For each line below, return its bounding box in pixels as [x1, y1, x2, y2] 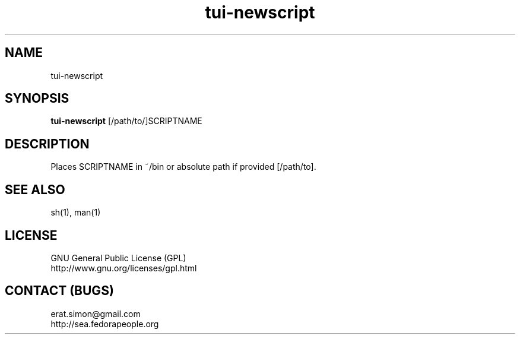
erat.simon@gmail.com [50, 308, 141, 319]
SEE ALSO [5, 182, 65, 197]
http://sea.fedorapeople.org [50, 318, 159, 329]
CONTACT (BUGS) [5, 283, 114, 299]
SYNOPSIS [5, 91, 69, 106]
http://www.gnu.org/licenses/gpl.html [50, 262, 197, 273]
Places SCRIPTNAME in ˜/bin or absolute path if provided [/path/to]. [50, 161, 316, 172]
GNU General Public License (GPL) [50, 252, 186, 263]
